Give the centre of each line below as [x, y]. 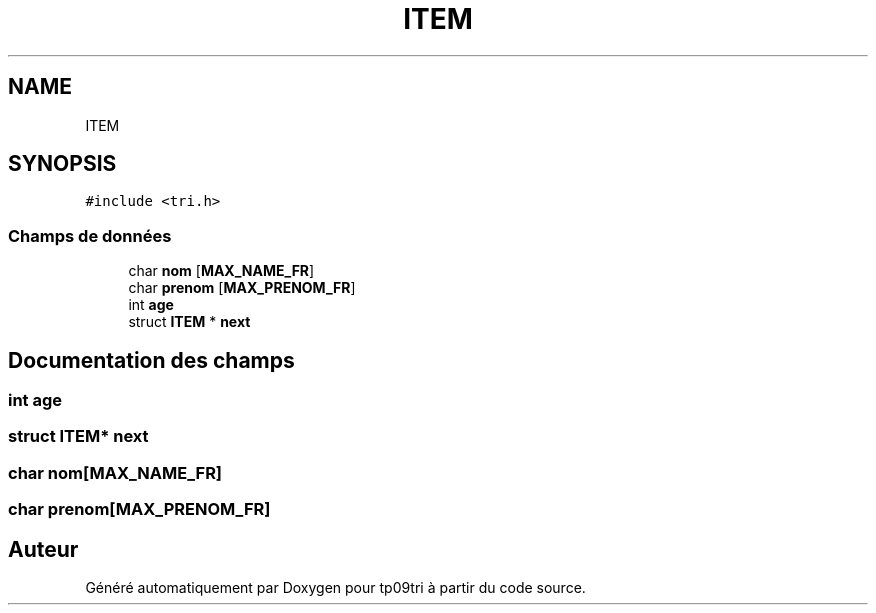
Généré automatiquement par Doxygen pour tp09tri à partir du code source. [335, 587]
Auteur [43, 549]
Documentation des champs [151, 360]
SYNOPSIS [62, 164]
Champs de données [90, 235]
